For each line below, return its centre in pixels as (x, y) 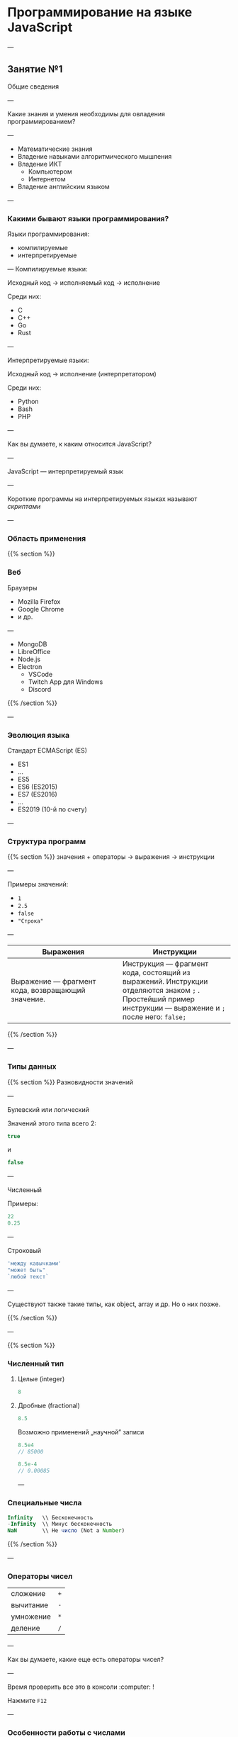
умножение (31, 1617)
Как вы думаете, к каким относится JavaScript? (80, 444)
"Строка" (30, 921)
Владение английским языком (63, 186)
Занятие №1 (35, 69)
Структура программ (47, 841)
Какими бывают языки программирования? (88, 218)
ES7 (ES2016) (38, 794)
